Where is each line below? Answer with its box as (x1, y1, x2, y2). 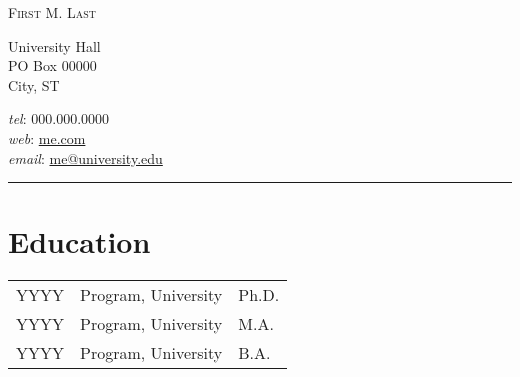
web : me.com (8, 127, 86, 148)
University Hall (8, 35, 101, 56)
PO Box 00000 (8, 55, 97, 76)
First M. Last (8, 2, 96, 22)
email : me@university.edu (8, 147, 163, 168)
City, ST (8, 74, 60, 95)
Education (8, 221, 151, 262)
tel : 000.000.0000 (8, 108, 110, 129)
